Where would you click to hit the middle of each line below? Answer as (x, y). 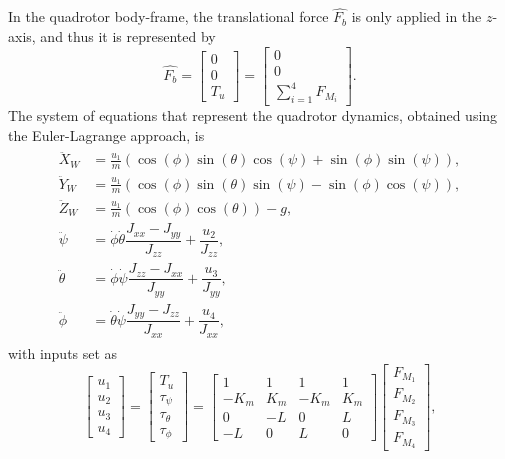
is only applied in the (416, 16)
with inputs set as (63, 352)
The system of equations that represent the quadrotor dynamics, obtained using (253, 115)
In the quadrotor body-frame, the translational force (168, 16)
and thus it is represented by (128, 36)
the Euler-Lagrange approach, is (106, 134)
